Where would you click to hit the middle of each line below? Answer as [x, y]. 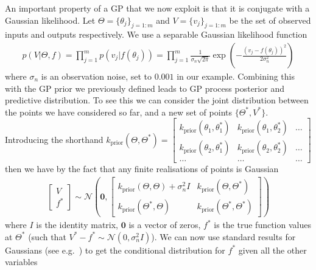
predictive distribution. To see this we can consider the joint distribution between [157, 100]
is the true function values [262, 225]
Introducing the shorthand [54, 139]
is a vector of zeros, [165, 225]
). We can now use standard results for [223, 236]
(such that [47, 236]
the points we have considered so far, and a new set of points [118, 112]
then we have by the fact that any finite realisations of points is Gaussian [142, 169]
